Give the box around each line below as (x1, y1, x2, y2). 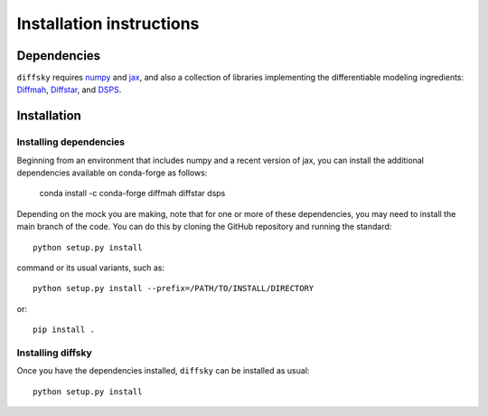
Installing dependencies (16, 136, 126, 148)
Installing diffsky (16, 346, 92, 359)
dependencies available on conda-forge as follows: (16, 167, 208, 178)
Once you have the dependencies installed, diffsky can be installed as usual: (16, 365, 310, 376)
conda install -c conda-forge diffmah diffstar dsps (39, 188, 226, 199)
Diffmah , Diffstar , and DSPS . (16, 84, 122, 95)
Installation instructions (16, 14, 200, 33)
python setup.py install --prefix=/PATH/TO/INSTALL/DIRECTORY (33, 283, 314, 294)
